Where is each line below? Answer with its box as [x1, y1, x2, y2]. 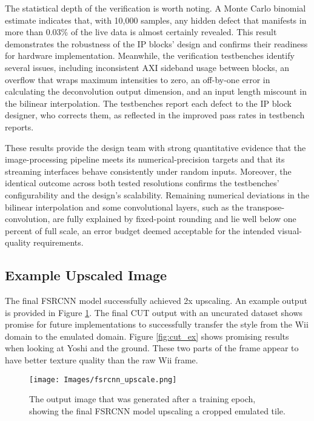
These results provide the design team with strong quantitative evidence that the [5, 141, 306, 153]
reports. [5, 120, 34, 133]
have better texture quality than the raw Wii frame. [5, 354, 198, 366]
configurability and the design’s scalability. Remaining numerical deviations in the [5, 188, 309, 201]
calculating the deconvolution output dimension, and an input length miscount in [5, 85, 307, 98]
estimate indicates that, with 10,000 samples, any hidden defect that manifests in [5, 13, 307, 26]
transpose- [246, 200, 285, 213]
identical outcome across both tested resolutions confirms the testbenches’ [5, 177, 279, 189]
